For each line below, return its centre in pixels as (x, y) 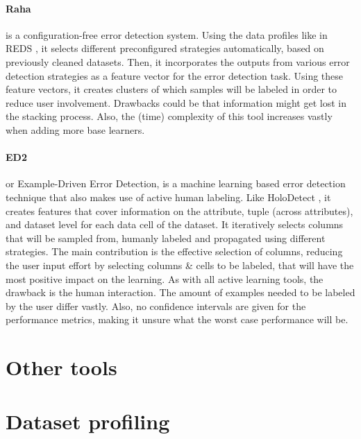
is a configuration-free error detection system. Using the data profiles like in (167, 34)
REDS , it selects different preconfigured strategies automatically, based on (165, 48)
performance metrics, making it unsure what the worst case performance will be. (177, 319)
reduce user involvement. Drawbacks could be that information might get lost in (176, 102)
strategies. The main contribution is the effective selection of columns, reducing (174, 251)
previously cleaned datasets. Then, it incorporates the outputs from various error (178, 61)
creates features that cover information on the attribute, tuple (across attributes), (179, 210)
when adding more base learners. (75, 129)
